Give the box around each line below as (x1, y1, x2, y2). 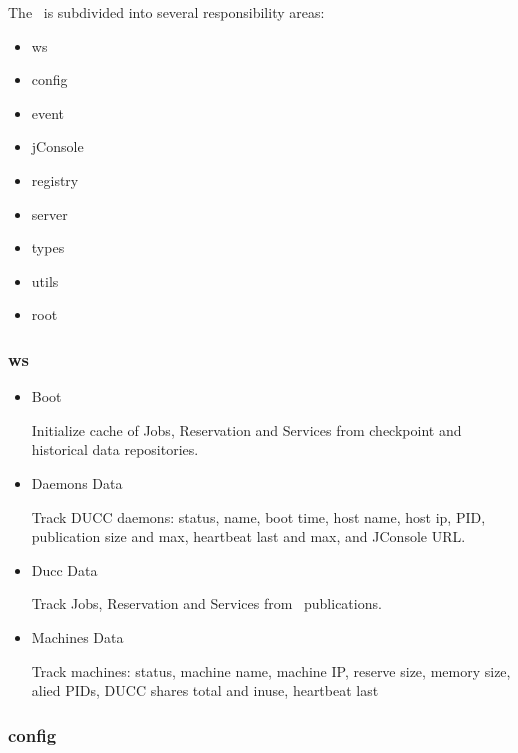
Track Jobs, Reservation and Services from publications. (31, 593, 382, 614)
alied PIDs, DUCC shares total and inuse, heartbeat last (31, 680, 379, 701)
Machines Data (31, 626, 124, 647)
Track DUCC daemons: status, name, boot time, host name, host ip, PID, (31, 506, 486, 527)
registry (31, 169, 79, 190)
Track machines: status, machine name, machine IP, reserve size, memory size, (31, 660, 511, 681)
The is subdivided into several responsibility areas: (8, 2, 325, 22)
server (31, 203, 68, 224)
